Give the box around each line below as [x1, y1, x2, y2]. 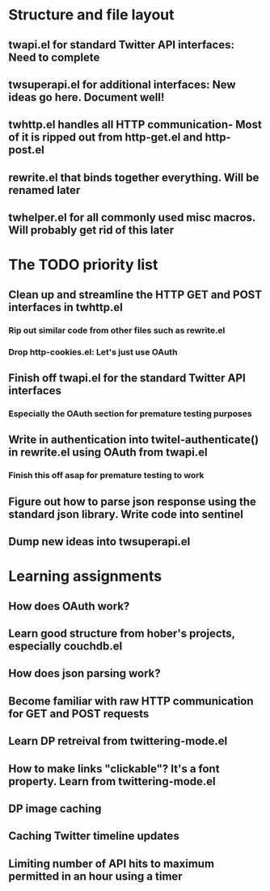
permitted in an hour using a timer [8, 869, 184, 883]
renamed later [8, 183, 81, 197]
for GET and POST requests [8, 707, 150, 721]
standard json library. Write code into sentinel [8, 507, 244, 521]
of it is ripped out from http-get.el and [8, 131, 203, 145]
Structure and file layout [8, 6, 175, 24]
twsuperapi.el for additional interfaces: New [8, 78, 236, 91]
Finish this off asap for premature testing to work [8, 470, 205, 481]
